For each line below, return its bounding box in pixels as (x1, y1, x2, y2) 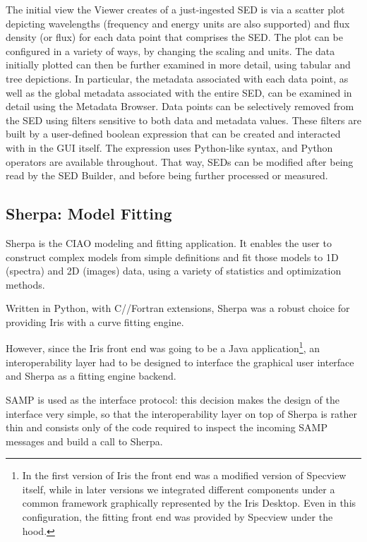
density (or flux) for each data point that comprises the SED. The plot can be (6, 30, 343, 44)
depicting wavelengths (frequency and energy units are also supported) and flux (6, 16, 350, 30)
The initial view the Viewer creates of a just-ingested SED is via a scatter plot (6, 2, 345, 16)
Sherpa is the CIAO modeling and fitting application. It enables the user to (6, 235, 332, 250)
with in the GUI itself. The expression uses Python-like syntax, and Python (6, 140, 333, 155)
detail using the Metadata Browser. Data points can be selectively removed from (6, 99, 354, 114)
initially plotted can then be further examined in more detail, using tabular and (6, 57, 351, 72)
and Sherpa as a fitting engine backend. (6, 368, 176, 383)
